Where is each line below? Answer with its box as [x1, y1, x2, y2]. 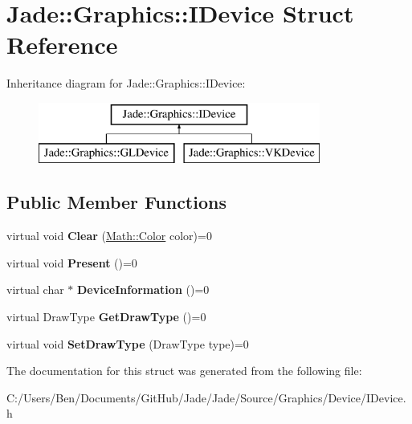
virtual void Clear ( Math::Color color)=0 [6, 227, 212, 244]
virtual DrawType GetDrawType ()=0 [6, 308, 206, 325]
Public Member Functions [6, 190, 226, 214]
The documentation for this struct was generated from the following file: [6, 362, 362, 379]
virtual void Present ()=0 [6, 254, 137, 271]
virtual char [6, 281, 64, 298]
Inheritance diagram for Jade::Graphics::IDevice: [6, 75, 246, 92]
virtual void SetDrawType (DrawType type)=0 [6, 335, 249, 352]
